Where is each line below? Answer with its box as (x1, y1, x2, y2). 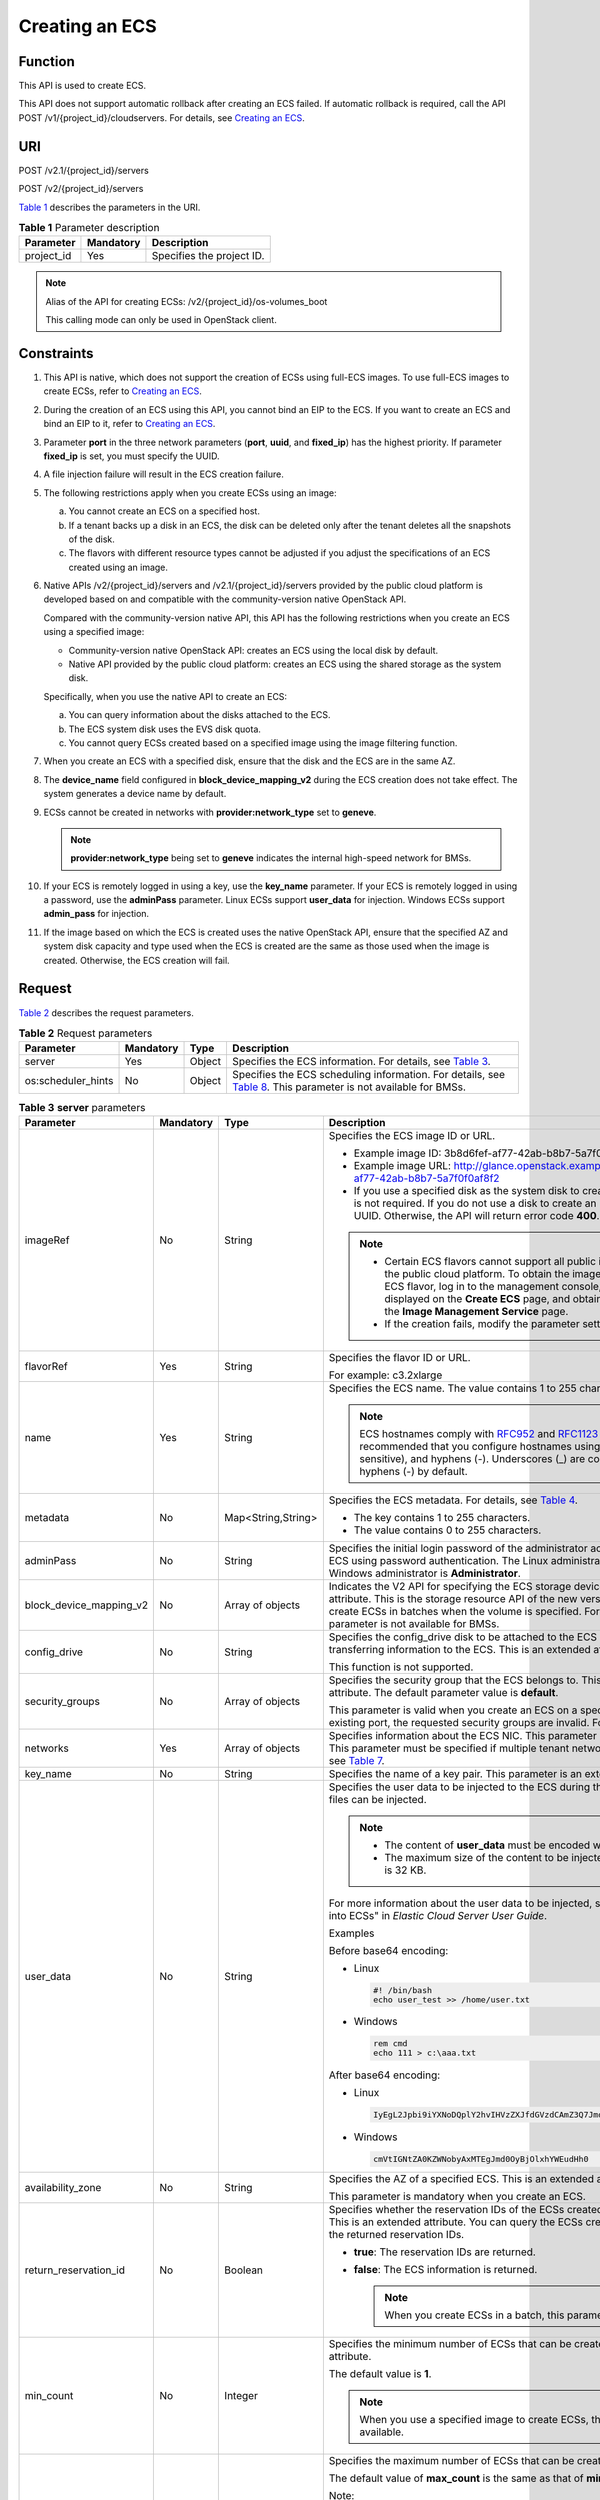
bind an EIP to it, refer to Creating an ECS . (43, 418, 216, 430)
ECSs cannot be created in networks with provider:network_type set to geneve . (43, 806, 377, 818)
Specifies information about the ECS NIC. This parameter (328, 1728, 597, 1742)
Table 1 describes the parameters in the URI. (18, 201, 201, 213)
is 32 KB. (384, 1863, 427, 1877)
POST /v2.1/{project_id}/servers (18, 164, 149, 176)
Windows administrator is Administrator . (328, 1566, 522, 1580)
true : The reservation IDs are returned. (353, 2245, 537, 2259)
